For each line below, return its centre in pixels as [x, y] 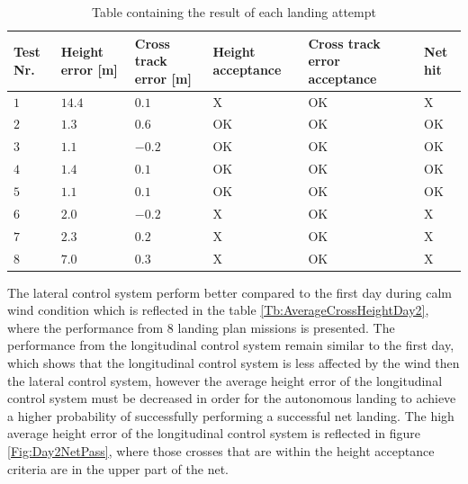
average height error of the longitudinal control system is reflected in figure [214, 433]
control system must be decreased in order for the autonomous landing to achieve [232, 398]
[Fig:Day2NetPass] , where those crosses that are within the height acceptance [221, 450]
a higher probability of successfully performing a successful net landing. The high [231, 415]
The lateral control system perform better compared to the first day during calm [230, 292]
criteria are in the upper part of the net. [118, 468]
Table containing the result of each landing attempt [234, 12]
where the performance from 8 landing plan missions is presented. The [201, 327]
